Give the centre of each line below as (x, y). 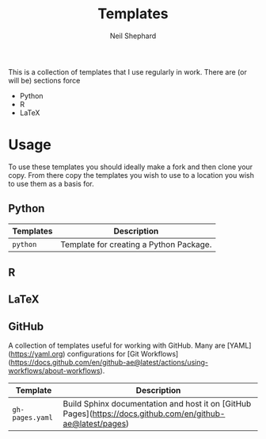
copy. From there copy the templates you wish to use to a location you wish (131, 175)
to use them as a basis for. (51, 183)
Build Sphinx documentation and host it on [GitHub (157, 404)
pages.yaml (32, 418)
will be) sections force (44, 80)
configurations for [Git (103, 354)
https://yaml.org (37, 354)
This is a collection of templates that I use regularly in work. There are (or (127, 71)
